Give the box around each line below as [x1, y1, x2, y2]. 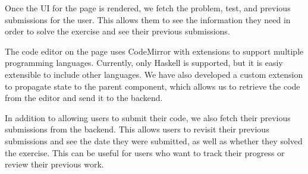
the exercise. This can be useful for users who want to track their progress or [5, 146, 285, 159]
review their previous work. [5, 158, 104, 170]
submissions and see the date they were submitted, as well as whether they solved [5, 134, 303, 147]
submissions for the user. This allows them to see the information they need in [5, 13, 291, 26]
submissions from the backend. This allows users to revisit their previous [5, 123, 269, 135]
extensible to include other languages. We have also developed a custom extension [5, 68, 303, 80]
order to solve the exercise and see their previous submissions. [5, 25, 230, 37]
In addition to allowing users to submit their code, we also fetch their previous [5, 111, 291, 124]
